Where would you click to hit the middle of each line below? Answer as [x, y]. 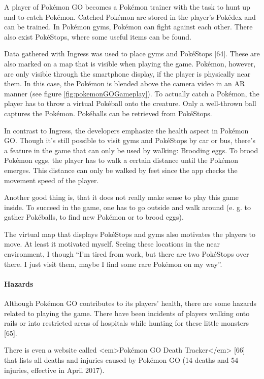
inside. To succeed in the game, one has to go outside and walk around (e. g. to [128, 207]
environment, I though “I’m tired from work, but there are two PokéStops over [127, 254]
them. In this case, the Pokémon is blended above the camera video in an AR [125, 83]
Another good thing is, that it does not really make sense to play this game [122, 197]
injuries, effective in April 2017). [54, 370]
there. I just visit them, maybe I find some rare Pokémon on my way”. [113, 264]
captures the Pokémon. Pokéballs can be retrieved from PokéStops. [108, 113]
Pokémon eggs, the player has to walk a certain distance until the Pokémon [121, 160]
